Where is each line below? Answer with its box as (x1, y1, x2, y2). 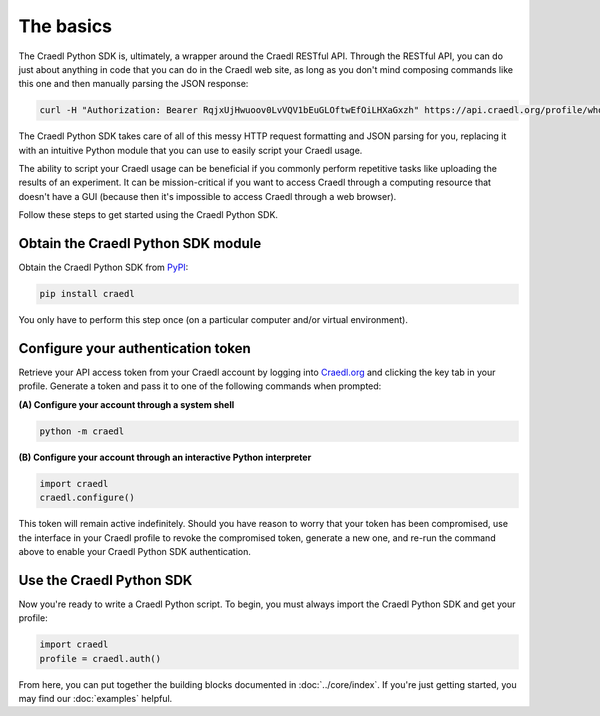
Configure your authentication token (18, 340, 252, 357)
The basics (18, 15, 113, 37)
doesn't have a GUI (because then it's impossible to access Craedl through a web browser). (18, 190, 397, 202)
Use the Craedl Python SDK (18, 571, 193, 589)
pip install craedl (39, 288, 135, 300)
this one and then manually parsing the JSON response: (18, 78, 249, 90)
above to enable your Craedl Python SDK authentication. (18, 545, 252, 557)
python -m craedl (39, 425, 125, 437)
